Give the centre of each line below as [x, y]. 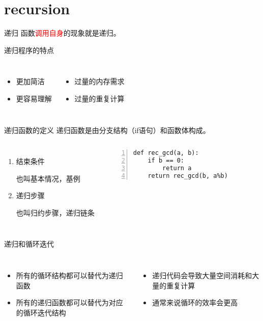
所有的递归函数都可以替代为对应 [69, 302]
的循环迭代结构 [41, 312]
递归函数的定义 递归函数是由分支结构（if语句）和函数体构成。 [107, 130]
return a [177, 168]
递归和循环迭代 [29, 244]
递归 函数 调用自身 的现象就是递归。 [62, 33]
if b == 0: [166, 160]
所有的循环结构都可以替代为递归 [69, 275]
